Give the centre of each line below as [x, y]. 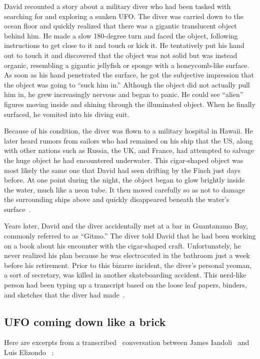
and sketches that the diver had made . [64, 294]
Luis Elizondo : [29, 352]
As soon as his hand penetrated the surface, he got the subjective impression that [129, 75]
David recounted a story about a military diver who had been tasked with [117, 6]
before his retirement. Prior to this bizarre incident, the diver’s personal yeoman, [128, 265]
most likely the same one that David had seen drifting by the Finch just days [122, 170]
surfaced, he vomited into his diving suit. [67, 114]
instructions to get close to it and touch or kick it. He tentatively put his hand [124, 45]
